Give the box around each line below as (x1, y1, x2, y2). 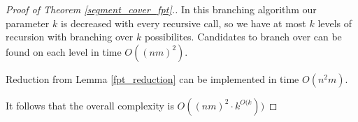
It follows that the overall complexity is (6, 98, 174, 112)
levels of (317, 15, 352, 30)
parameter (6, 15, 50, 30)
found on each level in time (6, 44, 122, 59)
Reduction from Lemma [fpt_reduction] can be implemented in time (6, 71, 299, 86)
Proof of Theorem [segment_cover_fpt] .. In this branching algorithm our (6, 2, 317, 16)
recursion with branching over (6, 29, 134, 44)
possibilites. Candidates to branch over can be (144, 29, 342, 44)
